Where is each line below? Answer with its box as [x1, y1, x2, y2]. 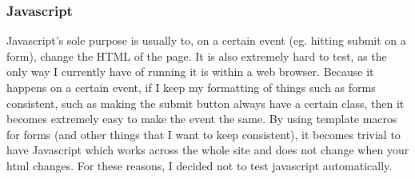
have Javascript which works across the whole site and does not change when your [6, 141, 409, 158]
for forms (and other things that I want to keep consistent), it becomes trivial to [6, 125, 401, 142]
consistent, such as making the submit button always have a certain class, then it [6, 94, 405, 111]
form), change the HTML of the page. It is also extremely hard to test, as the [6, 47, 387, 64]
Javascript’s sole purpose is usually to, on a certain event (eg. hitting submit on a [6, 32, 406, 49]
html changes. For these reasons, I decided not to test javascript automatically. [6, 157, 393, 173]
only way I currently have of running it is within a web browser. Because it [6, 63, 374, 80]
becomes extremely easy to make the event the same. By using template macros [6, 110, 397, 127]
